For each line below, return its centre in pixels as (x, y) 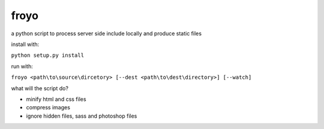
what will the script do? (40, 88)
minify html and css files (56, 99)
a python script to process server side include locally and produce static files (106, 33)
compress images (48, 107)
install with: (25, 44)
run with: (22, 66)
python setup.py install (47, 56)
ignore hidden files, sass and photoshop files (82, 116)
